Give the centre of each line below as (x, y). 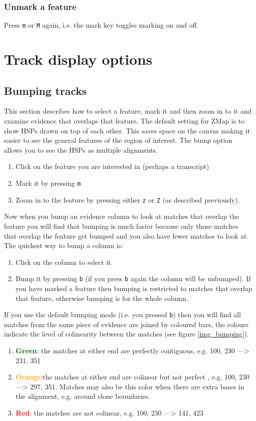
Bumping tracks (45, 90)
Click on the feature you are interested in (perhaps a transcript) (112, 166)
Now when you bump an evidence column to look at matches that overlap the (122, 216)
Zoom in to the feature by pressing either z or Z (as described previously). (128, 199)
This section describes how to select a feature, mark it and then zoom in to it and (128, 111)
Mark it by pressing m (48, 183)
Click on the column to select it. (64, 262)
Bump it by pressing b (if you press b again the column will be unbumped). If (133, 278)
